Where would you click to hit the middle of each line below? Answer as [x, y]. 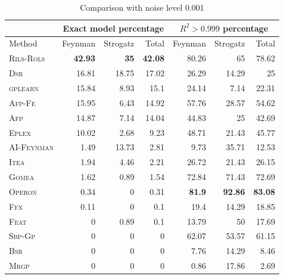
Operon [23, 191]
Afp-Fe [22, 102]
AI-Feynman [32, 147]
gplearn [24, 87]
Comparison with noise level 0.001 [142, 7]
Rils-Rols [27, 58]
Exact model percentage [113, 28]
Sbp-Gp [22, 236]
